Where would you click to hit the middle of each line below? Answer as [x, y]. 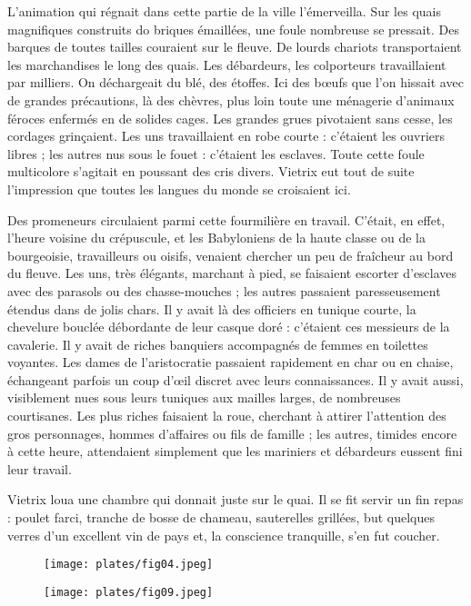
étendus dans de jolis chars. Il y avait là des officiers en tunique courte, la [212, 308]
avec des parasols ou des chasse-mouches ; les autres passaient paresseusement [224, 290]
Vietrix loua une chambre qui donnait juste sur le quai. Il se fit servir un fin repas [235, 499]
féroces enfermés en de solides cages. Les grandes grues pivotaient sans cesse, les [230, 118]
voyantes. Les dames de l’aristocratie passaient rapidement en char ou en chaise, [230, 362]
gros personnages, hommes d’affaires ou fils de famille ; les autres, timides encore [232, 433]
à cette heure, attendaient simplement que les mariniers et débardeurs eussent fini [235, 451]
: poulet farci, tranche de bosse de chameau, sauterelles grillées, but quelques [221, 517]
